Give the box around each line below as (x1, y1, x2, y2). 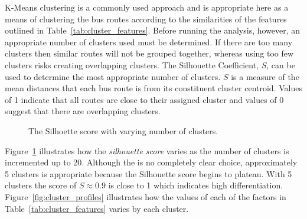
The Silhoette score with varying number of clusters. (28, 124, 218, 137)
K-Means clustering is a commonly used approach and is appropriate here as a (5, 1, 289, 13)
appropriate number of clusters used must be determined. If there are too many (5, 35, 293, 48)
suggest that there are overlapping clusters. (5, 105, 161, 117)
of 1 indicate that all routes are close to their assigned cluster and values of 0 (5, 93, 284, 105)
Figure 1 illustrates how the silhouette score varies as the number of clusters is (5, 144, 289, 157)
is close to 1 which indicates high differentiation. (108, 179, 283, 191)
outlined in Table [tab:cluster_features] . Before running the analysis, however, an (5, 24, 301, 36)
